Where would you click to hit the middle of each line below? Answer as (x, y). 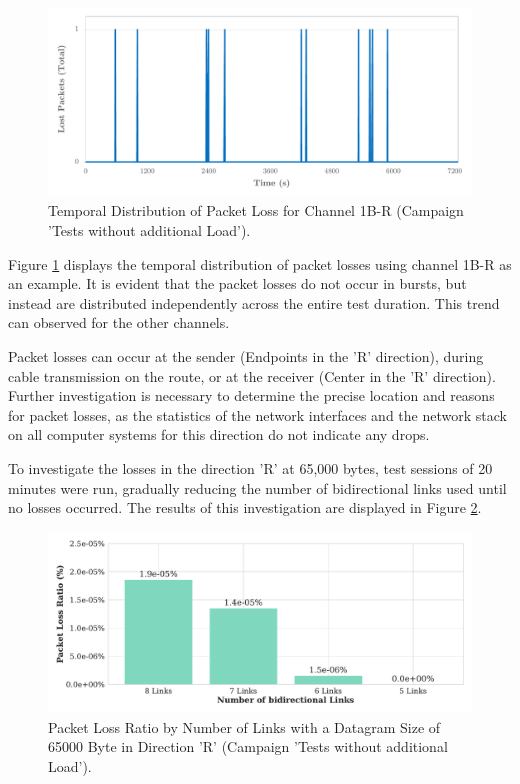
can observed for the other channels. (119, 322)
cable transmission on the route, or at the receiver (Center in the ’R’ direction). (252, 375)
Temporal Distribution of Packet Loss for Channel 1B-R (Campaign (256, 210)
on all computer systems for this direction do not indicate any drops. (219, 434)
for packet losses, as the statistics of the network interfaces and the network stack (257, 414)
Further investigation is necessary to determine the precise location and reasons (251, 395)
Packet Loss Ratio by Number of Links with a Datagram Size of (244, 726)
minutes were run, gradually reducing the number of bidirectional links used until (257, 487)
